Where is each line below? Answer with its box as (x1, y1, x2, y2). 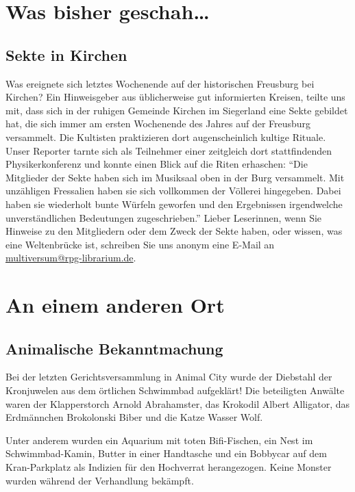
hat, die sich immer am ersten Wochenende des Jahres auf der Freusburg (5, 116, 311, 131)
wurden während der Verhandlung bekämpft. (5, 473, 194, 487)
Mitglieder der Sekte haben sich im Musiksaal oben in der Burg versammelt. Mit (5, 170, 345, 184)
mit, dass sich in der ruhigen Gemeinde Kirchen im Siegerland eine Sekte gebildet (5, 103, 348, 117)
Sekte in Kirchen (5, 44, 127, 65)
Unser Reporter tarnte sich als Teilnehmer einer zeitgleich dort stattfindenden (5, 143, 332, 157)
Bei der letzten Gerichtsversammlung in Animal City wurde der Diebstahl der (5, 370, 332, 384)
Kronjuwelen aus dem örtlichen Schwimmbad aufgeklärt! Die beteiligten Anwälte (5, 383, 345, 398)
